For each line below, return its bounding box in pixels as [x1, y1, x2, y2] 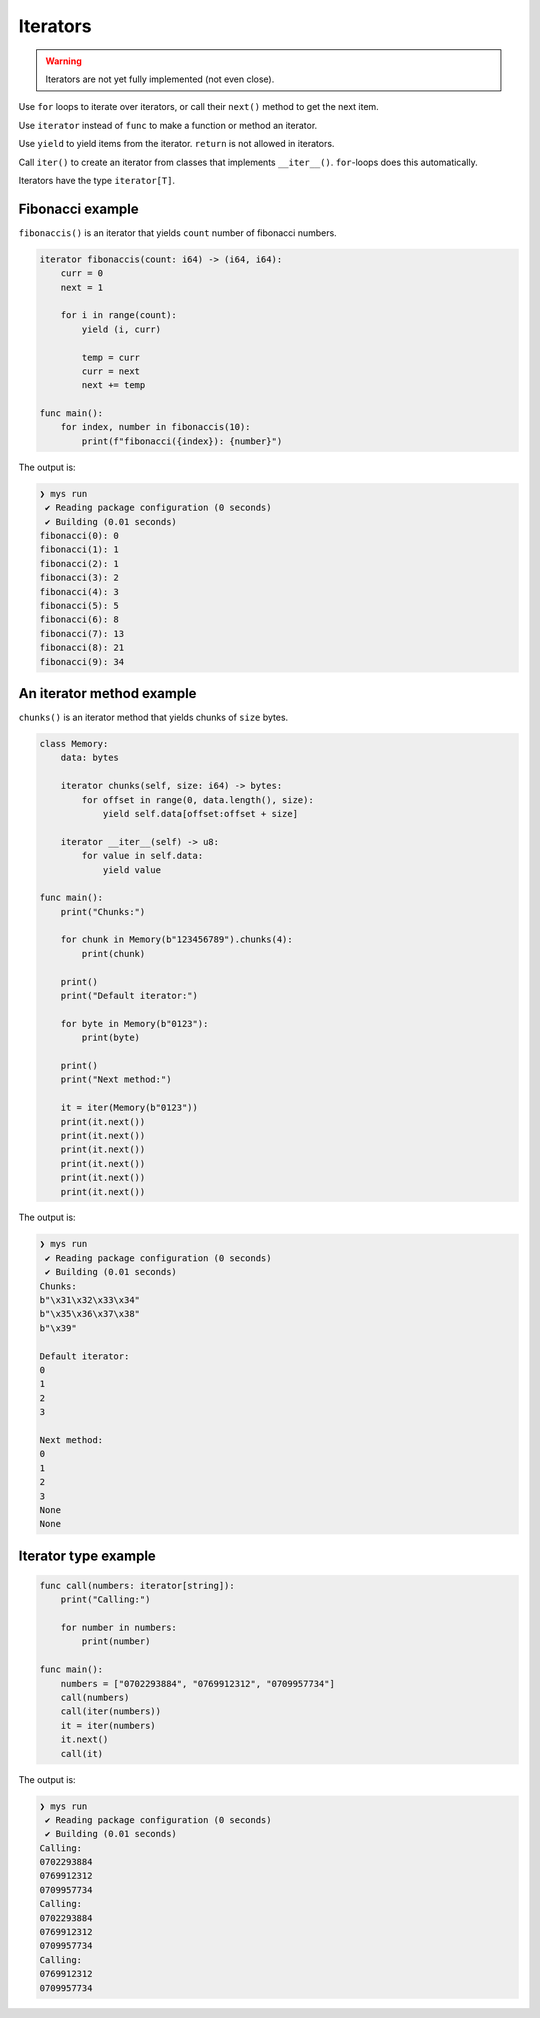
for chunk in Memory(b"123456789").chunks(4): [60, 934, 294, 945]
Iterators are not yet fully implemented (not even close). [45, 73, 275, 85]
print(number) [81, 1636, 151, 1647]
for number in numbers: [60, 1622, 177, 1634]
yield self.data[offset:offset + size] [102, 808, 299, 819]
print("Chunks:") [60, 906, 146, 917]
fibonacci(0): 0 [39, 530, 120, 541]
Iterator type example [18, 1547, 157, 1564]
